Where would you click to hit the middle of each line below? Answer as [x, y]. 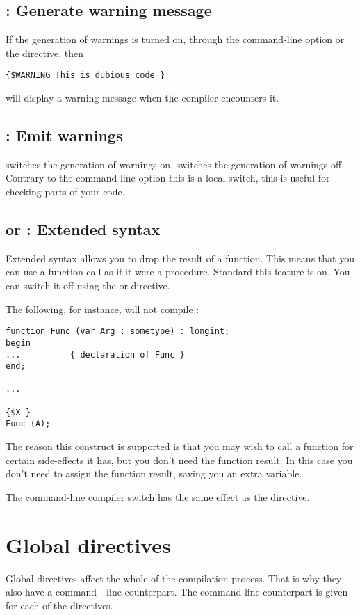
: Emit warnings [64, 135]
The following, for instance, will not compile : [103, 309]
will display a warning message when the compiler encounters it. [142, 98]
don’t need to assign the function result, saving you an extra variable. [154, 473]
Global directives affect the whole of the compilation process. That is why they [174, 578]
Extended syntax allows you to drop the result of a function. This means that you [180, 258]
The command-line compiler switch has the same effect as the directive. [158, 496]
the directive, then [45, 53]
